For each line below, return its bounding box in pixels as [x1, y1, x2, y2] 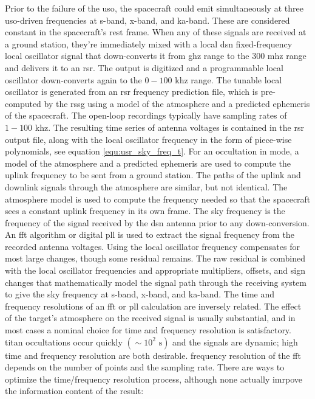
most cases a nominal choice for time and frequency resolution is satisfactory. [5, 324, 291, 336]
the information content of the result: [5, 384, 144, 397]
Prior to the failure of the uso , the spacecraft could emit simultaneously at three [5, 2, 303, 14]
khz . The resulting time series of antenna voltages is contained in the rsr [35, 120, 304, 133]
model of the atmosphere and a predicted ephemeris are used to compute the [5, 156, 291, 169]
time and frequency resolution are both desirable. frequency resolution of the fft [5, 349, 301, 361]
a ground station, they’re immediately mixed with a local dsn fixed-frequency [5, 37, 293, 50]
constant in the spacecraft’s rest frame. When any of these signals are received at [5, 26, 307, 38]
